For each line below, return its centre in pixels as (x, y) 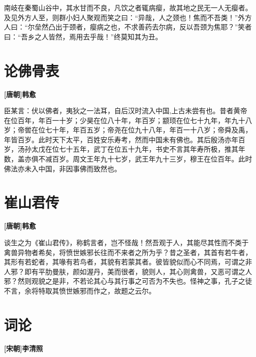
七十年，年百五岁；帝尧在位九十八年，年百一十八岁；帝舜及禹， (148, 130)
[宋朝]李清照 (23, 348)
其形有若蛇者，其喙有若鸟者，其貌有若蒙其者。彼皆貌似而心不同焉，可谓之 (125, 262)
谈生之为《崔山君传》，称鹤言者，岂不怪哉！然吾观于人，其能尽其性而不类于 (126, 242)
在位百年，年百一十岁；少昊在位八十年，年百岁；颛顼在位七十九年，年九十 (125, 120)
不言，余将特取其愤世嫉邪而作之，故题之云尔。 (80, 290)
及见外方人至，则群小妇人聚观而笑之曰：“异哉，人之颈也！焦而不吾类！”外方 (128, 17)
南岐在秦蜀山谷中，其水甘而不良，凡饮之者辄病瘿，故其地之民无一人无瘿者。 (128, 7)
